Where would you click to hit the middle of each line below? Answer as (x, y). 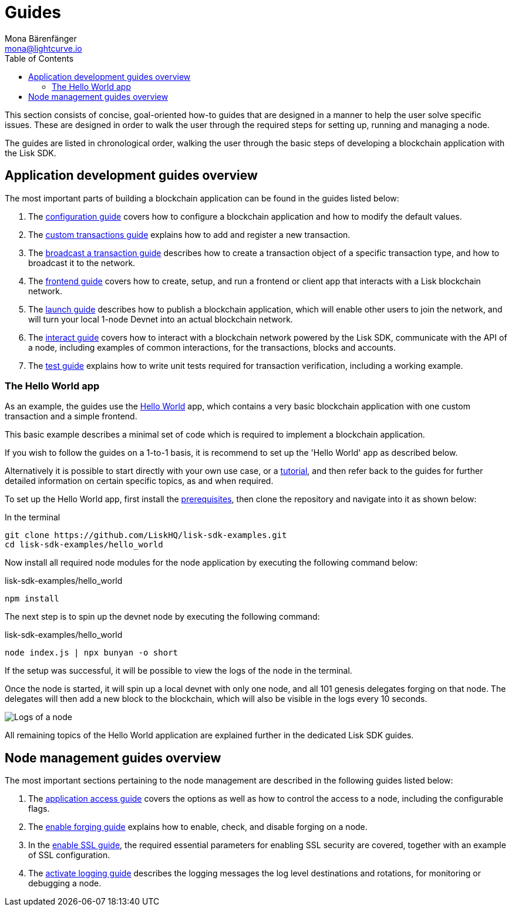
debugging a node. (65, 883)
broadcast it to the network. (82, 263)
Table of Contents (39, 58)
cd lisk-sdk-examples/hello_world (84, 545)
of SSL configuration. (69, 855)
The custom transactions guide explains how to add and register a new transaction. (189, 234)
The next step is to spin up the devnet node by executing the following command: (162, 617)
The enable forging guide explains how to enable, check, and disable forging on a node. (198, 827)
